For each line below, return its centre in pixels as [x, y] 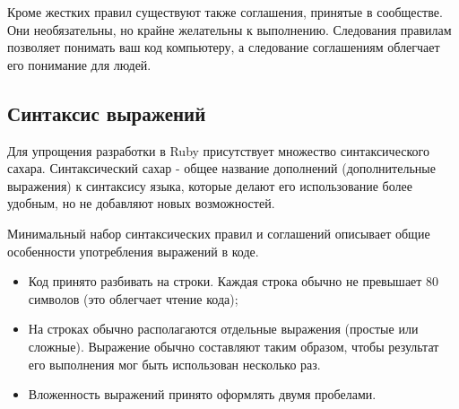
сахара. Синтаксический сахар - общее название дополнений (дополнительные [221, 168]
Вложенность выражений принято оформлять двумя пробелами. [202, 394]
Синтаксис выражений [107, 113]
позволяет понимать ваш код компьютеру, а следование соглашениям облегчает [224, 47]
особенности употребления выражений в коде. [133, 251]
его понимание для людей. [79, 64]
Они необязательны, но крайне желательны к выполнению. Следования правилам [229, 29]
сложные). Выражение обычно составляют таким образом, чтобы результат [234, 346]
